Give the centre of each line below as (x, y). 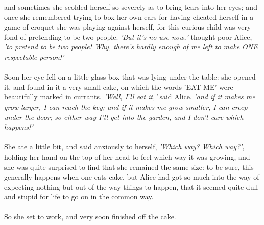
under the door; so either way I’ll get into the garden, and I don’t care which (124, 117)
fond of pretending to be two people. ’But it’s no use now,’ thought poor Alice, (128, 36)
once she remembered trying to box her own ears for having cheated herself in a (129, 17)
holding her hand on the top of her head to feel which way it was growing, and (127, 156)
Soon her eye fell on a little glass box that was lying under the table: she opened (130, 77)
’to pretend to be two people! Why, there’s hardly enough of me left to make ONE (131, 47)
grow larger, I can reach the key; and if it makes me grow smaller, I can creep (126, 106)
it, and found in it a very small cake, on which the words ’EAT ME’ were (119, 86)
